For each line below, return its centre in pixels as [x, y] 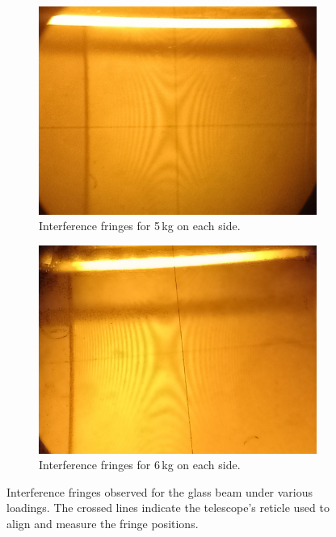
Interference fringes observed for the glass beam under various [160, 491]
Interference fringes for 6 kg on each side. [140, 465]
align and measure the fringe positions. [103, 523]
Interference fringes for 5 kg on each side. [140, 226]
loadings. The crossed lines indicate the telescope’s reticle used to [168, 508]
